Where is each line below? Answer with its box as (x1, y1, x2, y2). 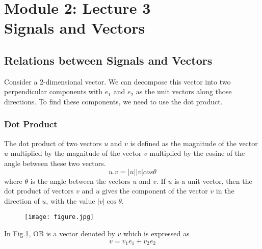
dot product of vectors (4, 185, 74, 196)
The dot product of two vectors (4, 137, 102, 148)
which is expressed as (123, 228, 190, 238)
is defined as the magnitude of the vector (130, 137, 258, 148)
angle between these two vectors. (4, 157, 106, 168)
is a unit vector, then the (174, 175, 252, 186)
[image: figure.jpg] (24, 213, 94, 221)
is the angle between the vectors (30, 175, 130, 186)
